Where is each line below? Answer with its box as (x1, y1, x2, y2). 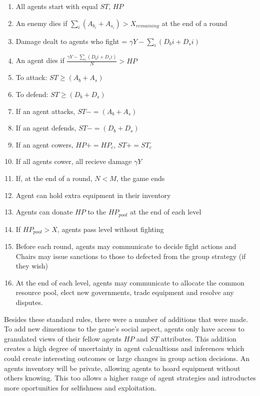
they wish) (15, 260, 48, 271)
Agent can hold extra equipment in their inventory (15, 189, 171, 200)
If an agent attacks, (15, 105, 75, 116)
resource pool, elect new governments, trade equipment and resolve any (15, 287, 234, 297)
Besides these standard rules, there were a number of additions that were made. (4, 313, 248, 324)
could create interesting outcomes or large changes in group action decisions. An (4, 353, 249, 363)
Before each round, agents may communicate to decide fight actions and (15, 241, 236, 251)
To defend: (15, 89, 48, 99)
